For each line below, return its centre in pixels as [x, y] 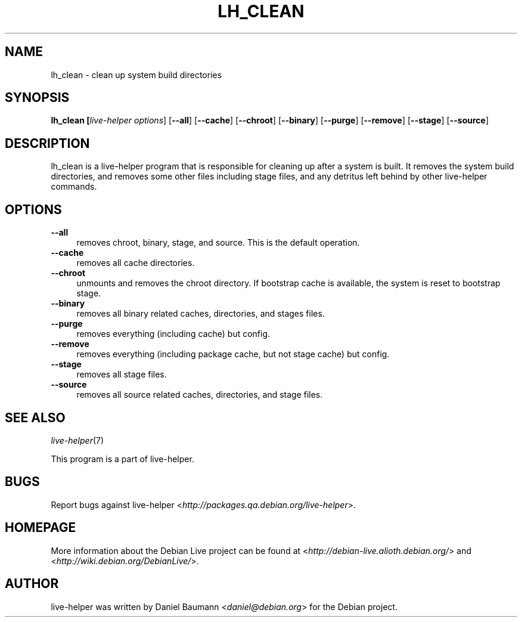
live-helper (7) [77, 440]
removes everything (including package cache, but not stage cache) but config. [233, 354]
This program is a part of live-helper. [122, 459]
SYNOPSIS [37, 98]
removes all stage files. [122, 375]
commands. [74, 187]
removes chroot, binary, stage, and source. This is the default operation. [218, 243]
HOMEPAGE [41, 528]
